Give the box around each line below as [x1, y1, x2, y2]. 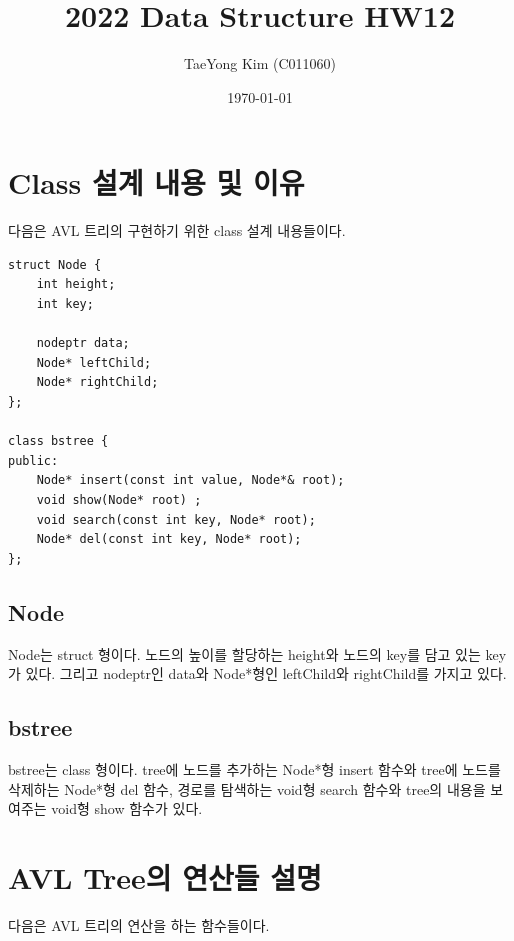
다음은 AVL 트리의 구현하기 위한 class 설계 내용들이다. [8, 220, 346, 241]
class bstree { [8, 434, 109, 449]
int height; [36, 277, 116, 292]
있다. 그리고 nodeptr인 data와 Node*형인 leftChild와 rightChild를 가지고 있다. [25, 663, 507, 684]
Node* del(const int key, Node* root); [36, 532, 302, 547]
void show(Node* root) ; [36, 492, 202, 507]
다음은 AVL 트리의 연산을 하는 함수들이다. [8, 914, 270, 935]
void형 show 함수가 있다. [51, 798, 203, 819]
